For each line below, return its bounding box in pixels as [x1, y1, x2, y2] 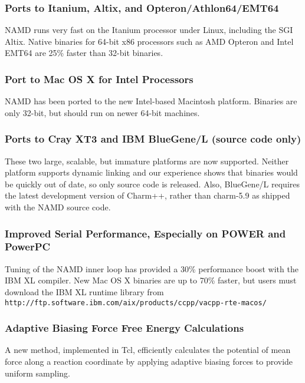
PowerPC [5, 239, 51, 254]
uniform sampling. [5, 367, 70, 379]
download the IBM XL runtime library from [5, 285, 164, 298]
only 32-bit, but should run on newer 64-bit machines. [5, 106, 200, 118]
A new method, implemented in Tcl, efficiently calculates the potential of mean [5, 344, 291, 356]
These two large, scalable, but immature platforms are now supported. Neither [5, 154, 289, 167]
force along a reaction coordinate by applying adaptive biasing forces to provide [5, 355, 293, 367]
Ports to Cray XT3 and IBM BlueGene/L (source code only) [5, 131, 301, 146]
